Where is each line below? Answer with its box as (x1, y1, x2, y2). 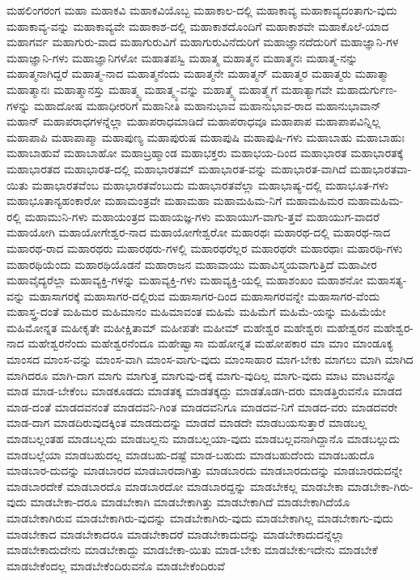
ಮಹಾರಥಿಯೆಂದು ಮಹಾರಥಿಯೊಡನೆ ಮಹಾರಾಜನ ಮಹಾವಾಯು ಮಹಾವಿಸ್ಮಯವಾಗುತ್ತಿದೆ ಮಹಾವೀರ (6, 255, 377, 272)
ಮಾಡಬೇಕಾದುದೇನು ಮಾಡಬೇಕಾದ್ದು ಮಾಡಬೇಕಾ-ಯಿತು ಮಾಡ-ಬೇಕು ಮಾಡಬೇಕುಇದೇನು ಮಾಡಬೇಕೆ (6, 541, 378, 558)
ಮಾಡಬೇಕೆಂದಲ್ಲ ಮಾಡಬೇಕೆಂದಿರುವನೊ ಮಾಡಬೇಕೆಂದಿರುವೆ (6, 557, 225, 574)
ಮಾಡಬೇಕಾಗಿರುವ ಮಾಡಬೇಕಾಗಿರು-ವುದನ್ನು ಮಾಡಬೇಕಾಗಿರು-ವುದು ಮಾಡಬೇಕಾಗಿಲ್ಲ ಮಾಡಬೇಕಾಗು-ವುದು (6, 510, 393, 526)
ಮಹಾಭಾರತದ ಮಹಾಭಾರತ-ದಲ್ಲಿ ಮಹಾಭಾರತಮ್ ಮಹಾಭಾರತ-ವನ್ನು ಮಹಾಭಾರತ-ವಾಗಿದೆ (6, 160, 346, 177)
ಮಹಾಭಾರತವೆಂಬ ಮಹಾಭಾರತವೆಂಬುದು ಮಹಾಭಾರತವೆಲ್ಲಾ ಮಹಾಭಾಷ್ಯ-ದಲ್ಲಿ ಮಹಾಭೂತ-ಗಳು (32, 176, 389, 193)
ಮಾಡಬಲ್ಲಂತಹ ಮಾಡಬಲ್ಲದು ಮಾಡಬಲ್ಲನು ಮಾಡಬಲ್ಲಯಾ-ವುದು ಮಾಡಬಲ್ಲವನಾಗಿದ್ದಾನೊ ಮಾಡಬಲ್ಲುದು (6, 430, 401, 447)
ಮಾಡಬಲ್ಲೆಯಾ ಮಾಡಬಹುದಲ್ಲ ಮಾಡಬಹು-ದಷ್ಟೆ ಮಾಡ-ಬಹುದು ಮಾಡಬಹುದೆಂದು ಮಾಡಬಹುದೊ (6, 446, 375, 463)
